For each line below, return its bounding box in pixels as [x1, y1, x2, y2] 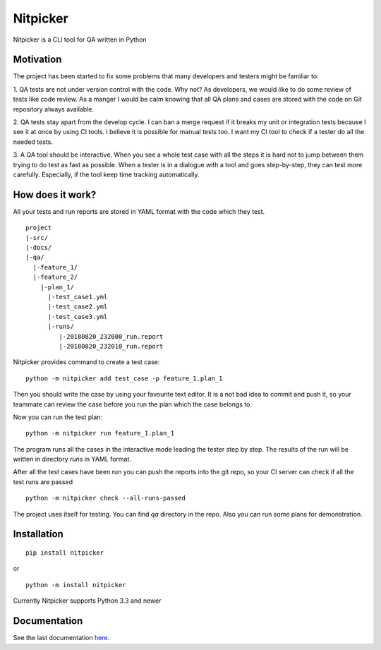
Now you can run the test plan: [13, 413, 102, 421]
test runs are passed [13, 477, 73, 486]
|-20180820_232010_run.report [59, 342, 164, 350]
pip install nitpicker [25, 549, 104, 557]
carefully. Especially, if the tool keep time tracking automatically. [13, 170, 200, 179]
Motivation [13, 54, 62, 66]
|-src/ [25, 234, 49, 241]
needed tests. [13, 138, 53, 146]
